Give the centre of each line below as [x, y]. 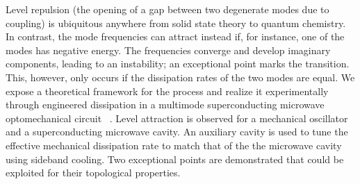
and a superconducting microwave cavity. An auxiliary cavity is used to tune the [177, 132]
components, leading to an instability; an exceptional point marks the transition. [178, 64]
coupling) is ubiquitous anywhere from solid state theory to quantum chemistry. [176, 23]
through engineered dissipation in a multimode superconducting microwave [165, 104]
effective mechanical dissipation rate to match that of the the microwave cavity [174, 145]
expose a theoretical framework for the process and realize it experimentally [167, 91]
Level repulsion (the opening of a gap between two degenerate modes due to [167, 9]
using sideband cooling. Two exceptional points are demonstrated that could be [175, 159]
